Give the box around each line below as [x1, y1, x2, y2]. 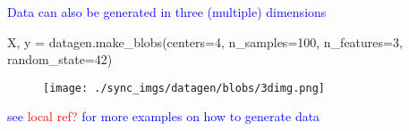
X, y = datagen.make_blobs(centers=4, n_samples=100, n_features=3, [7, 32, 403, 51]
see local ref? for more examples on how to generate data [7, 107, 320, 126]
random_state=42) [7, 50, 113, 69]
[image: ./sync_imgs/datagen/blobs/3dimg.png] [43, 81, 325, 94]
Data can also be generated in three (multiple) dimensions [7, 3, 327, 20]
